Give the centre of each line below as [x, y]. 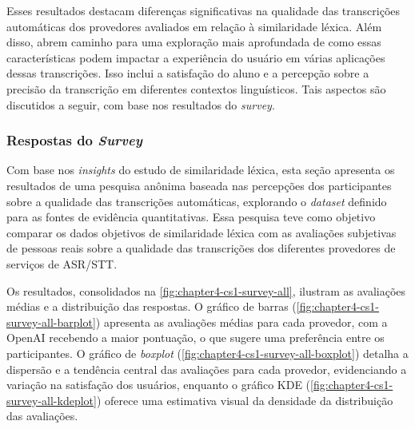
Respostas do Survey [74, 140]
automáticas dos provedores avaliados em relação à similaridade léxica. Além [194, 26]
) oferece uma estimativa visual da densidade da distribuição [245, 400]
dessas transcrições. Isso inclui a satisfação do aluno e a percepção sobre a [188, 73]
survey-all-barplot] [51, 322]
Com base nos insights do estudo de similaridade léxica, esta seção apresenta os [201, 170]
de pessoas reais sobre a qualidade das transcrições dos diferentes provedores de [201, 248]
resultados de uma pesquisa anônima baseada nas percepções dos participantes [199, 185]
